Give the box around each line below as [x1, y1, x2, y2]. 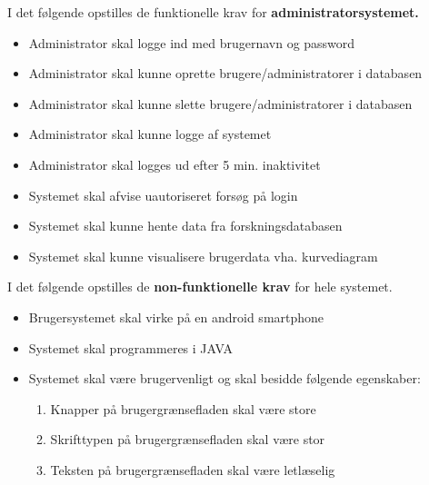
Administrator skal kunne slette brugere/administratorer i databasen [28, 94, 413, 113]
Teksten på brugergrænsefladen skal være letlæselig [50, 460, 335, 479]
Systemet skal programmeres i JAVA [28, 338, 233, 357]
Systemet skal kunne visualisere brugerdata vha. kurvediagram [28, 246, 378, 265]
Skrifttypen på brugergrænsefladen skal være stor [50, 430, 325, 449]
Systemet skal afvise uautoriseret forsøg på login [28, 185, 298, 204]
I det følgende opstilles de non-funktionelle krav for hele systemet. [7, 277, 393, 296]
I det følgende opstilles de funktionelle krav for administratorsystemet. [7, 3, 419, 21]
